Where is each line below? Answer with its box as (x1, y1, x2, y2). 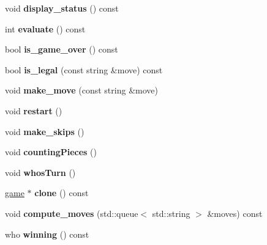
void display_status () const (5, 2, 119, 14)
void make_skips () (5, 125, 85, 137)
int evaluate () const (5, 22, 86, 35)
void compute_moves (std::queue (5, 207, 138, 219)
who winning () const (5, 227, 89, 240)
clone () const (34, 186, 89, 199)
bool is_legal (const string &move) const (5, 63, 163, 76)
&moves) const (207, 207, 263, 219)
